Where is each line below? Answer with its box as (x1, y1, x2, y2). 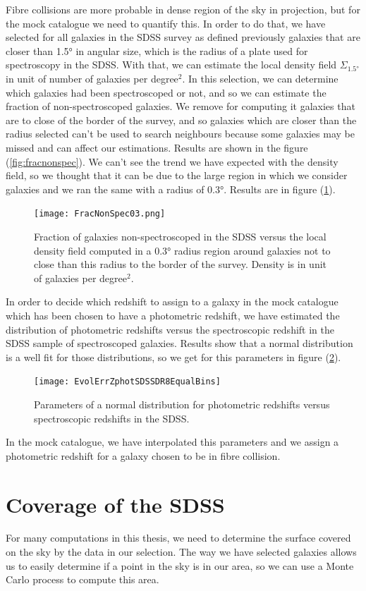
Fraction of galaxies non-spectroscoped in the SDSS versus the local (34, 229, 327, 243)
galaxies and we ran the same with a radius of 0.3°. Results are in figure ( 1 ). (6, 181, 336, 196)
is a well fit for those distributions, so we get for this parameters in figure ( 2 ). (6, 349, 341, 364)
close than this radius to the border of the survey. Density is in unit (34, 257, 327, 272)
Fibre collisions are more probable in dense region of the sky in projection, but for (6, 2, 360, 16)
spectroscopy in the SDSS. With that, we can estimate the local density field (6, 57, 337, 72)
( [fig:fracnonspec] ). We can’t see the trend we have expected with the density (6, 154, 338, 169)
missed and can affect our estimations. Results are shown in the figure (6, 140, 308, 154)
